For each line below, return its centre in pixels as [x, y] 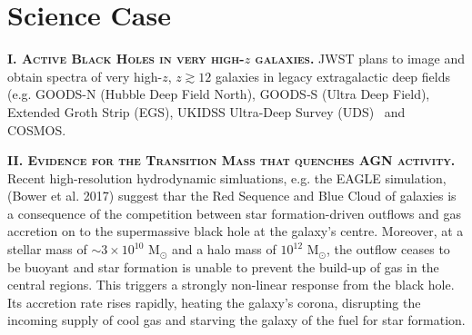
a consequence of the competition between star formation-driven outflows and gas [234, 213]
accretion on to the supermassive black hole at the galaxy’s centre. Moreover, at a [236, 231]
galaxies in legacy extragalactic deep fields [333, 76]
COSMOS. [37, 129]
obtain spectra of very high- [85, 76]
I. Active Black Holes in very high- [126, 59]
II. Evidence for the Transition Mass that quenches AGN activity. [231, 160]
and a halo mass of [224, 249]
